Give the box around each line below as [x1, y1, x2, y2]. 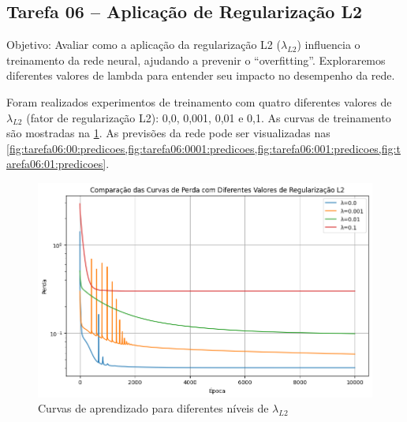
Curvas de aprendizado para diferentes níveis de [38, 400, 269, 416]
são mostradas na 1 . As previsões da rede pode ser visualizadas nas [6, 125, 330, 141]
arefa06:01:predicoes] [6, 155, 106, 172]
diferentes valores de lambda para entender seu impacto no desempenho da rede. [6, 67, 395, 84]
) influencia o [297, 36, 360, 53]
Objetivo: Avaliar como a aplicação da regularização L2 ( [6, 36, 281, 53]
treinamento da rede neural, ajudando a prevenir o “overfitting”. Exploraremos [6, 51, 386, 68]
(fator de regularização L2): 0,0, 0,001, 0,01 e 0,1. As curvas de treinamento [26, 109, 391, 125]
